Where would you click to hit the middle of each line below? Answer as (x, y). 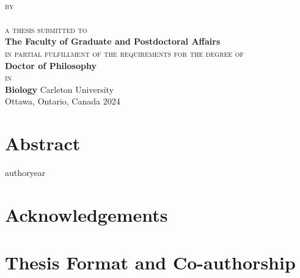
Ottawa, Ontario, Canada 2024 (63, 101)
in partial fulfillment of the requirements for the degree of (125, 53)
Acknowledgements (86, 214)
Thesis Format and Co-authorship (150, 262)
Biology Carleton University (60, 89)
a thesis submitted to (46, 29)
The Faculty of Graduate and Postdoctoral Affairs (113, 41)
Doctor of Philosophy (51, 65)
